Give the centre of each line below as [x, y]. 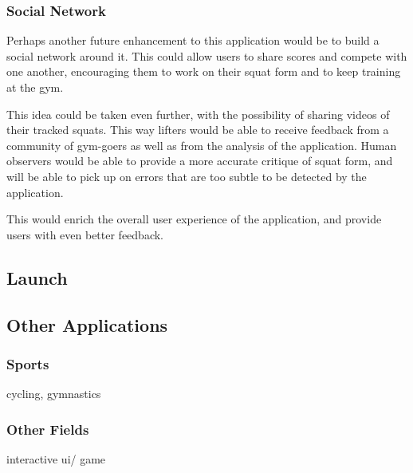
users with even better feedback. [85, 234]
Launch [37, 277]
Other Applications [87, 324]
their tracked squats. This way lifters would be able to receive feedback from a [198, 130]
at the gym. [35, 87]
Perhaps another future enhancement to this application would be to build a [193, 40]
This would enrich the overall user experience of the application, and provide [194, 219]
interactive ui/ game [56, 458]
